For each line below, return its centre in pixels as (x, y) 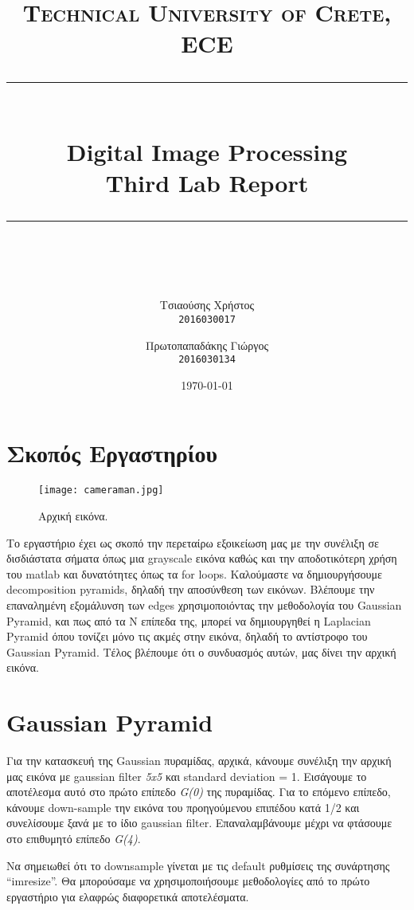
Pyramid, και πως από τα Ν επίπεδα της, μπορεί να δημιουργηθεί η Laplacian (189, 620)
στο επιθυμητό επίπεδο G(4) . (74, 839)
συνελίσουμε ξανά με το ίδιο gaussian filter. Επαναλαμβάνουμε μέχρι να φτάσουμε (199, 823)
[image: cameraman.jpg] (101, 490)
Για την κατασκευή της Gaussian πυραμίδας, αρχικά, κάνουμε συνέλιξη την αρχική (199, 761)
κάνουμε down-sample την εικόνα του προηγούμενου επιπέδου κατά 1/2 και (183, 807)
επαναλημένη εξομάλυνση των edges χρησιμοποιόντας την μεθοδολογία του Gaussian (204, 604)
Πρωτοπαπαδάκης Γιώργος (207, 345)
